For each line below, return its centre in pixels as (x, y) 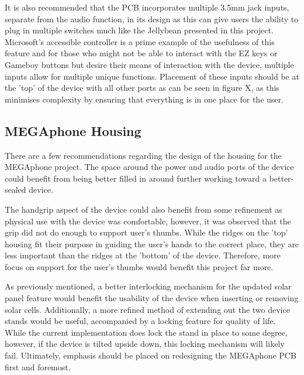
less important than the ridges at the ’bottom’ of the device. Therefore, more (143, 255)
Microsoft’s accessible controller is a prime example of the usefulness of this (140, 41)
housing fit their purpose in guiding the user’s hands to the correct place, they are (152, 243)
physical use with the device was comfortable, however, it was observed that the (148, 221)
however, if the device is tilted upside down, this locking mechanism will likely (145, 344)
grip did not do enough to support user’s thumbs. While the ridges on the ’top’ (146, 232)
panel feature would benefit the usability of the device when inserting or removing (152, 298)
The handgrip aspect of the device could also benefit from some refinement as (144, 209)
